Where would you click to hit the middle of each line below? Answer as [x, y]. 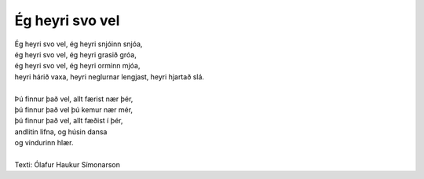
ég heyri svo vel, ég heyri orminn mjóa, [77, 66]
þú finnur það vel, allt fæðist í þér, [69, 121]
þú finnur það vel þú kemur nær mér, [74, 109]
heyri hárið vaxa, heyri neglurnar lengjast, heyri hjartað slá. [109, 77]
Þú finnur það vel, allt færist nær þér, [74, 99]
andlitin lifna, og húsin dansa [61, 132]
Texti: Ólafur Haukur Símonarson [68, 164]
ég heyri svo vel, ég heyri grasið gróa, [75, 54]
